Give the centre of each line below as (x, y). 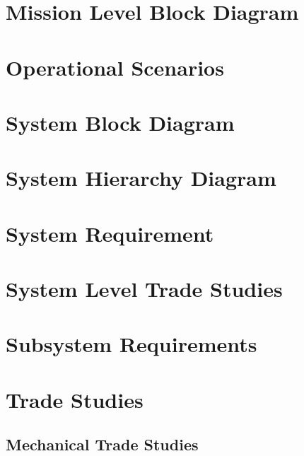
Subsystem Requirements (131, 344)
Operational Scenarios (115, 67)
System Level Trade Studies (144, 289)
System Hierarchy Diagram (141, 178)
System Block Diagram (120, 122)
